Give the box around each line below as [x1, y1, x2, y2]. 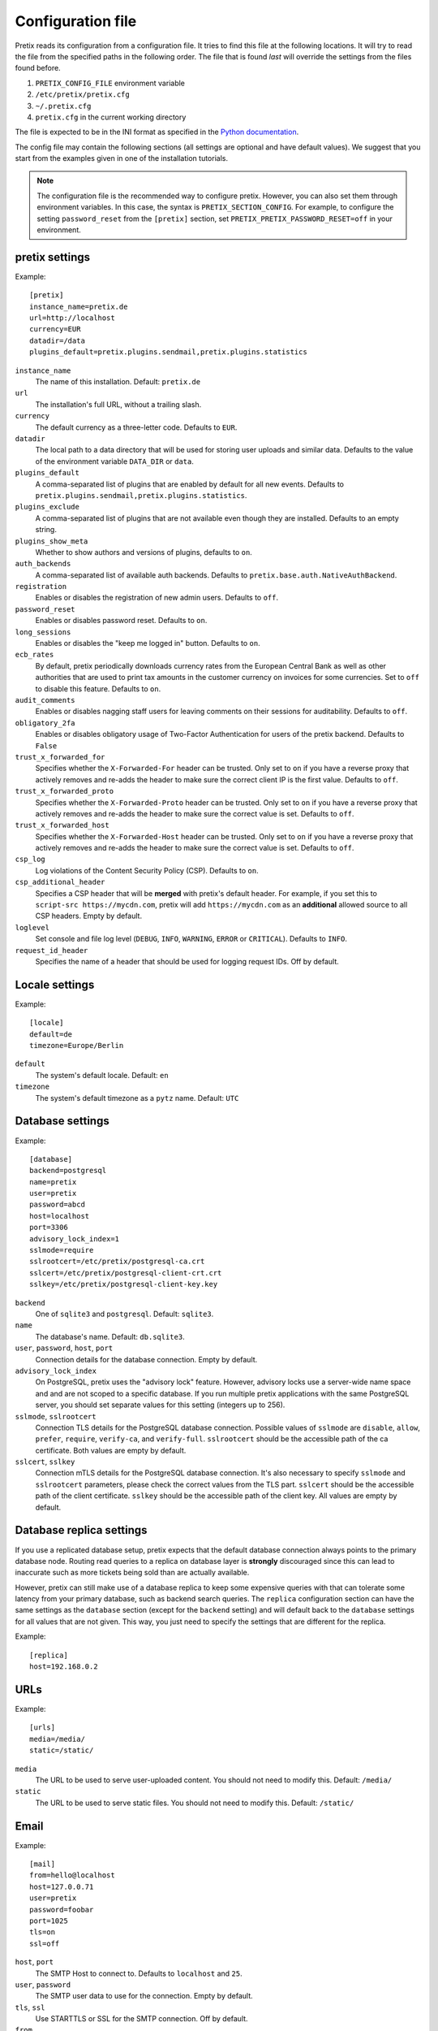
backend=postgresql [29, 1166, 107, 1176]
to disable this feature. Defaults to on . [35, 683, 161, 694]
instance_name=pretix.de [29, 301, 128, 311]
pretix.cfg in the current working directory [35, 112, 187, 122]
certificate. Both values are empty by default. [35, 1445, 187, 1455]
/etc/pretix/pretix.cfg [35, 90, 130, 99]
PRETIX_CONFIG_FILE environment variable [35, 78, 186, 88]
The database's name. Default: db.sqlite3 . [35, 1332, 186, 1341]
